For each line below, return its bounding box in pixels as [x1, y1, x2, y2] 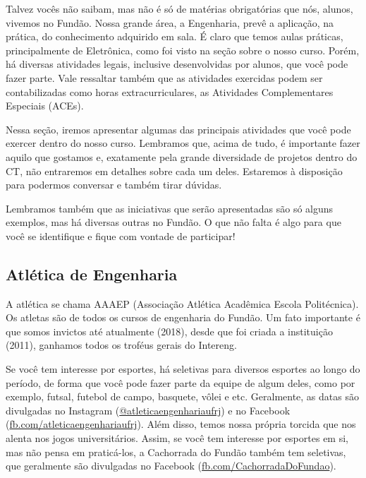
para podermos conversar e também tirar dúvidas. [6, 177, 222, 192]
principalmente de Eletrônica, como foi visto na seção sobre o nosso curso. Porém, [6, 42, 360, 57]
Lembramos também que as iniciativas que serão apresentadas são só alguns [6, 201, 334, 215]
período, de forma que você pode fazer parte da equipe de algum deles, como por [6, 375, 355, 390]
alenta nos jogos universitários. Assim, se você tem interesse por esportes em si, [6, 431, 348, 446]
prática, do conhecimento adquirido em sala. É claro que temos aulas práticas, [6, 29, 343, 44]
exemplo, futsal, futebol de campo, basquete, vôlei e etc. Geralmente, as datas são [6, 389, 359, 404]
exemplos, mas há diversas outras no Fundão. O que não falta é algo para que [6, 215, 341, 229]
